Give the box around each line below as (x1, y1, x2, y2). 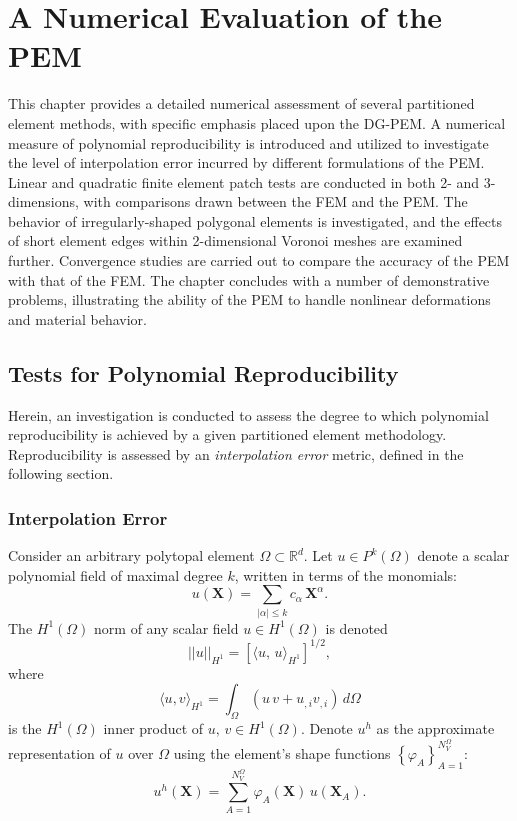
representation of (8, 742, 111, 763)
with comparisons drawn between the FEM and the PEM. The (83, 191, 468, 212)
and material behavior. (8, 308, 147, 329)
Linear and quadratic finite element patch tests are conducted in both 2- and (8, 171, 480, 192)
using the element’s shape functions (173, 742, 391, 763)
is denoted (325, 617, 388, 638)
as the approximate (376, 718, 495, 739)
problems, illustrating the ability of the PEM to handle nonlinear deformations (8, 289, 491, 310)
